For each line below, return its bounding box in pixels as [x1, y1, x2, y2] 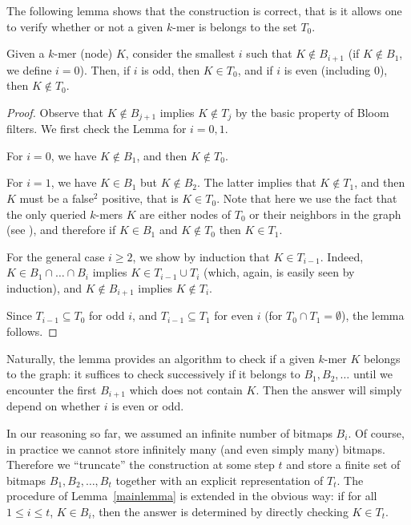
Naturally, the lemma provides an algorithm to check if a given [6, 349, 315, 366]
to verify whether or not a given [6, 18, 163, 34]
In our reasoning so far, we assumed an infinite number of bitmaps [6, 424, 332, 441]
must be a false [19, 190, 94, 207]
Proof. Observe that [6, 103, 104, 120]
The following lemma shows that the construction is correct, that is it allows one [6, 2, 402, 18]
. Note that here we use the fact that [216, 190, 397, 207]
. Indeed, [320, 248, 364, 265]
